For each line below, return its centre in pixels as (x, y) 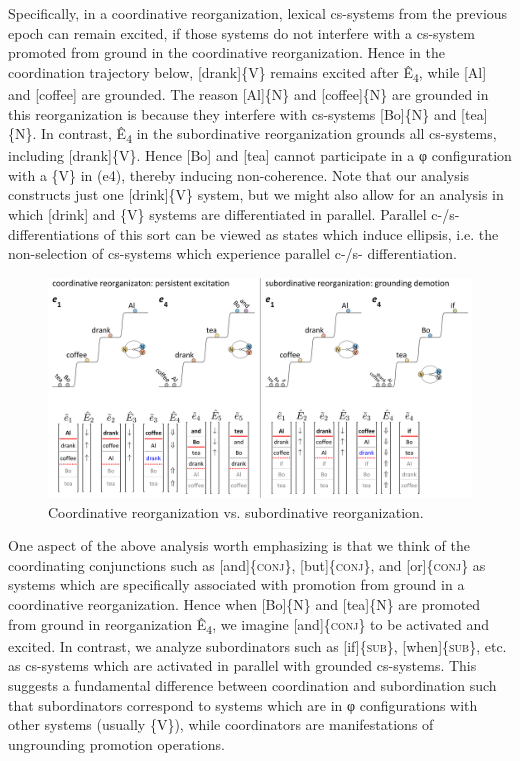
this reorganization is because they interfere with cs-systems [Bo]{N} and (232, 113)
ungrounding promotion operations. (116, 743)
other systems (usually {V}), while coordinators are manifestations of (221, 724)
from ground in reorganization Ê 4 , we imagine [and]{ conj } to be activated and (249, 625)
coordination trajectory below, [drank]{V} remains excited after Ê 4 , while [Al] (247, 73)
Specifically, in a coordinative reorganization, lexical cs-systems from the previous (258, 13)
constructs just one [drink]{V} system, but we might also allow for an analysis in (256, 194)
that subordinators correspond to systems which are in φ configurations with (243, 704)
